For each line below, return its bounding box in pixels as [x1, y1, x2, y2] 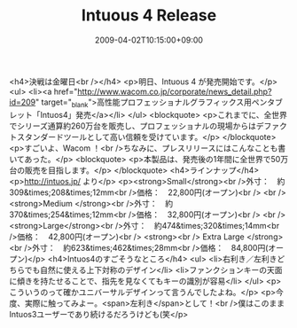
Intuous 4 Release [81, 5, 217, 26]
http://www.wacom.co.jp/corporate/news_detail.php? [76, 86, 272, 97]
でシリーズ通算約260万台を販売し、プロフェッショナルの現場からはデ [9, 121, 264, 131]
